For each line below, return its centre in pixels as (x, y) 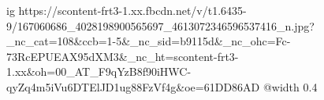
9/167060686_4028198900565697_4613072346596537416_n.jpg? (160, 25)
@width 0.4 (290, 86)
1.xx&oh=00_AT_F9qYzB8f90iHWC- (99, 71)
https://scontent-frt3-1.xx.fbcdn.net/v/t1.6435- (132, 10)
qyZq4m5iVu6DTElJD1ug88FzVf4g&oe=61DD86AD (133, 86)
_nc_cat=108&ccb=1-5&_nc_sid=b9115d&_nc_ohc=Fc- (149, 41)
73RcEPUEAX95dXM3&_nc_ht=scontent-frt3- (123, 56)
